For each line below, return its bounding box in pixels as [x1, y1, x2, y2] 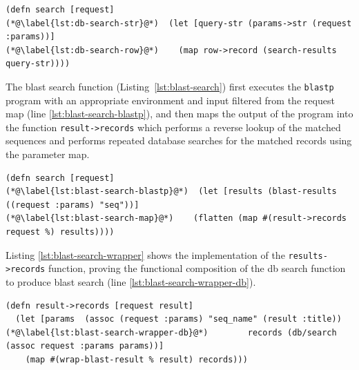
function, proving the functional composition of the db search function [48, 261, 346, 275]
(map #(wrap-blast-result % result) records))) [25, 354, 248, 364]
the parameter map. [6, 147, 90, 162]
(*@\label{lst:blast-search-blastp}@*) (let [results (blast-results [6, 186, 337, 197]
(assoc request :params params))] [6, 341, 164, 351]
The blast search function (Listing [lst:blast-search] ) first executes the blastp [6, 79, 334, 93]
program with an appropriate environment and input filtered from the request [6, 92, 335, 107]
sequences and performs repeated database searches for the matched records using [6, 133, 352, 148]
